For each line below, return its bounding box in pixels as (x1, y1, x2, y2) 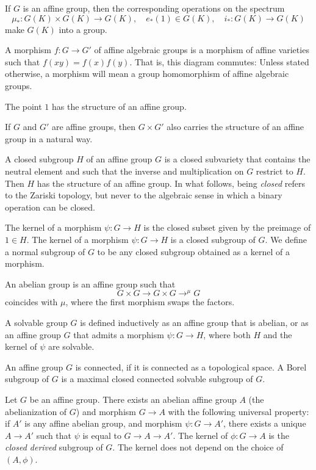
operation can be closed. (5, 200, 95, 213)
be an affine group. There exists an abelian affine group (29, 392, 237, 405)
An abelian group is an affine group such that (5, 277, 176, 290)
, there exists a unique (223, 417, 306, 430)
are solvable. (48, 340, 95, 353)
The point (5, 99, 42, 112)
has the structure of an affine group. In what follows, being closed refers (37, 176, 306, 189)
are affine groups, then (51, 120, 136, 133)
